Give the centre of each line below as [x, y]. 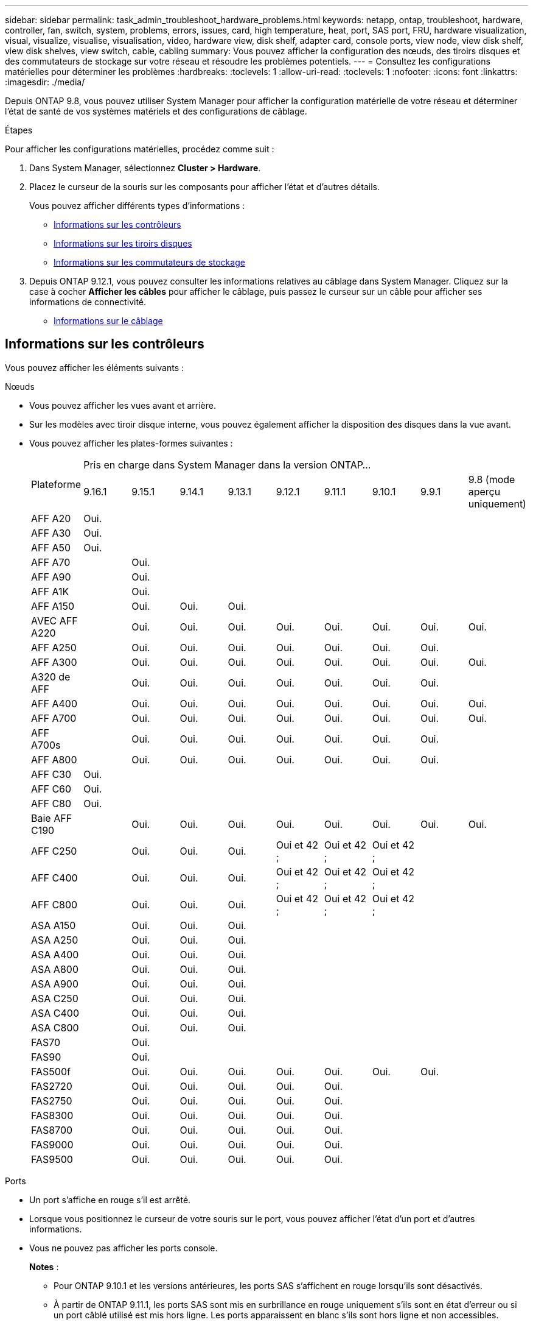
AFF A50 [51, 547]
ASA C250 [55, 998]
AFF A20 [51, 518]
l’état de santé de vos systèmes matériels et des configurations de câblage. [156, 111]
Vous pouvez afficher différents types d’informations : [137, 206]
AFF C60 [51, 789]
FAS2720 [52, 1086]
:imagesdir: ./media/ [45, 82]
